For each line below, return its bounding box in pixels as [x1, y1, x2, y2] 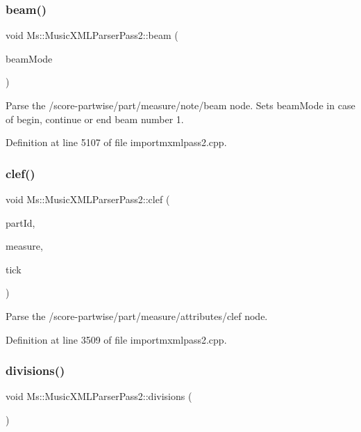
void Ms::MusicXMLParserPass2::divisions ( [6, 389, 192, 403]
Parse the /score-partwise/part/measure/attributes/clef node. [6, 308, 268, 323]
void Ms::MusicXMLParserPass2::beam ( [6, 28, 178, 42]
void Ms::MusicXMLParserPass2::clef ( [6, 192, 170, 206]
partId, [6, 215, 35, 230]
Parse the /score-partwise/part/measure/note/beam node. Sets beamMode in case [6, 98, 355, 112]
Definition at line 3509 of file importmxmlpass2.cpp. [6, 332, 227, 346]
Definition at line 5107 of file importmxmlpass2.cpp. [6, 135, 227, 150]
